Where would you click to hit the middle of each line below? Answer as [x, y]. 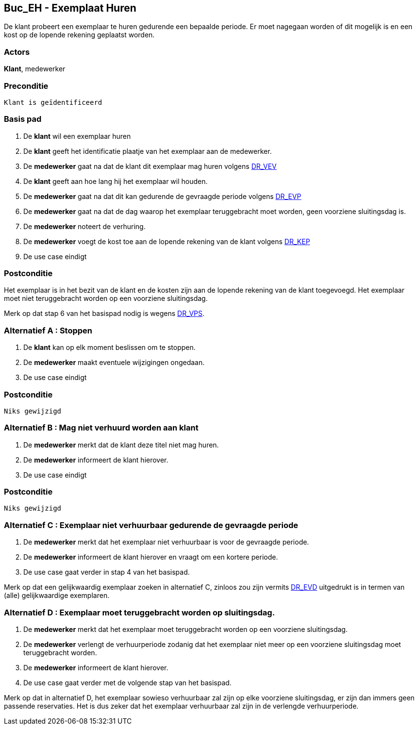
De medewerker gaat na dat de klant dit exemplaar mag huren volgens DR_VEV [150, 166]
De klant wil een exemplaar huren [77, 136]
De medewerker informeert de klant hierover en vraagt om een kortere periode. [151, 557]
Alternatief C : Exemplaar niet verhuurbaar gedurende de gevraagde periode [151, 525]
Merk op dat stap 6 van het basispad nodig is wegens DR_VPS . [104, 314]
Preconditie [26, 86]
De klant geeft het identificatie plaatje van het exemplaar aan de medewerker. [148, 151]
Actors [17, 52]
